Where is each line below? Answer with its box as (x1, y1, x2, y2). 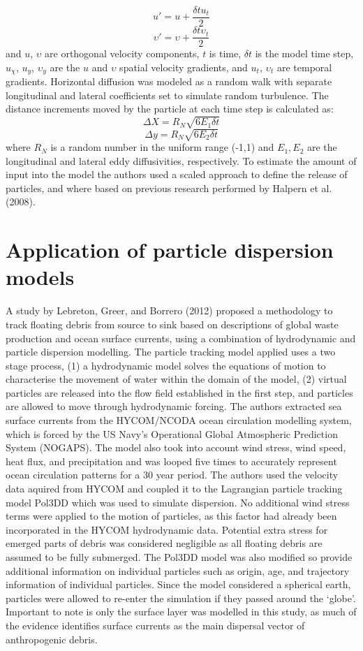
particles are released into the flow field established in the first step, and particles (6, 385, 353, 400)
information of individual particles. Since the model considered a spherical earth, (6, 577, 351, 592)
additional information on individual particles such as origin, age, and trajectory (6, 563, 350, 578)
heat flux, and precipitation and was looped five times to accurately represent (6, 453, 337, 468)
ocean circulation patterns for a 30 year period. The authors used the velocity (6, 467, 339, 482)
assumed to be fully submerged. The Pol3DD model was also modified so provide (6, 550, 353, 564)
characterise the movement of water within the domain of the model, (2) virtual (6, 372, 347, 386)
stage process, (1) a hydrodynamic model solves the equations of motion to (6, 358, 326, 372)
